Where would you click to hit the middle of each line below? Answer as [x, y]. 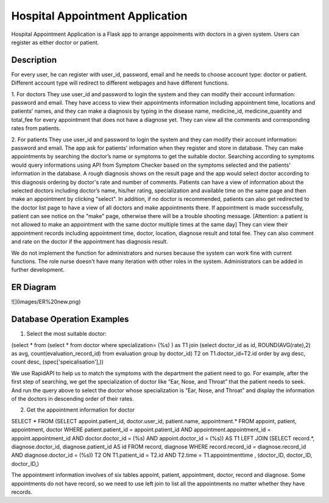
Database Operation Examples [70, 319]
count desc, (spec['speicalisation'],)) [57, 362]
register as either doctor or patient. [55, 42]
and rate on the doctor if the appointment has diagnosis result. [90, 242]
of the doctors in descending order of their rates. [73, 398]
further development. [38, 270]
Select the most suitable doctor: [66, 334]
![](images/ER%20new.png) [46, 302]
